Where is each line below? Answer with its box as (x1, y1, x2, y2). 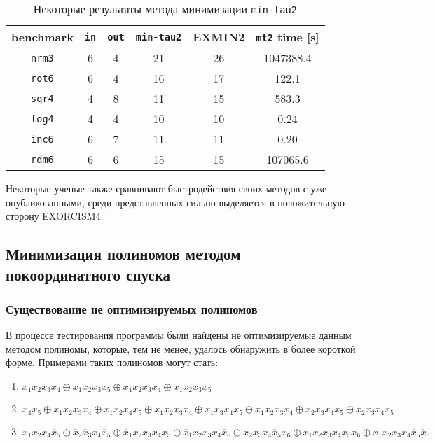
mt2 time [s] (256, 29, 319, 45)
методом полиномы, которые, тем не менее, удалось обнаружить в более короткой (6, 341, 356, 356)
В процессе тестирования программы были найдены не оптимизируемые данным (6, 328, 352, 342)
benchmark (11, 29, 74, 45)
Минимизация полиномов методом (6, 243, 241, 265)
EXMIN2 (193, 29, 245, 45)
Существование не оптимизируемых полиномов (6, 300, 258, 317)
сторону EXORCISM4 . (6, 209, 104, 223)
